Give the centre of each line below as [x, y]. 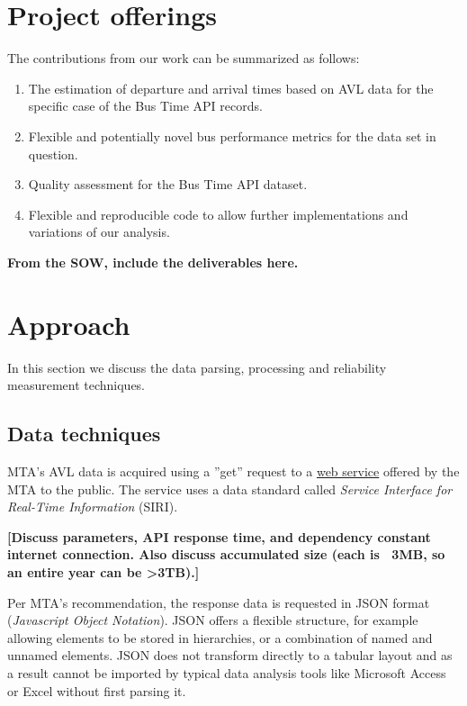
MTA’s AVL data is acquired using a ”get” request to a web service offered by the [233, 471]
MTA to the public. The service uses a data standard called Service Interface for [230, 489]
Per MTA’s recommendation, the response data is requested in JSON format [219, 602]
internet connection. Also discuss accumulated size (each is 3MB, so [226, 554]
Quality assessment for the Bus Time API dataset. [168, 184]
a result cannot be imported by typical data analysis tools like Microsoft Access [227, 672]
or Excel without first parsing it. [97, 690]
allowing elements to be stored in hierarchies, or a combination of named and [220, 637]
